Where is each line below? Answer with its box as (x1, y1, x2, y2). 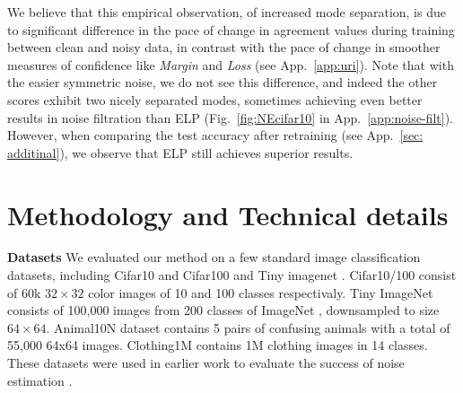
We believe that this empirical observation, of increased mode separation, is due (7, 3, 446, 21)
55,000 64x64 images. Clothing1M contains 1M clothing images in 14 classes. (7, 336, 428, 354)
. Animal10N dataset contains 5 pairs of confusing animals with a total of (46, 318, 450, 336)
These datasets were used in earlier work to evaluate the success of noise (7, 354, 405, 372)
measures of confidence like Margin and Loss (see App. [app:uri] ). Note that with (7, 55, 454, 74)
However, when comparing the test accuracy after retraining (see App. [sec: (7, 126, 424, 144)
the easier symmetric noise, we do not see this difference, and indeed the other (7, 73, 438, 92)
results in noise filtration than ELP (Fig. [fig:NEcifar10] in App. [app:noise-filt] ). (7, 108, 453, 127)
